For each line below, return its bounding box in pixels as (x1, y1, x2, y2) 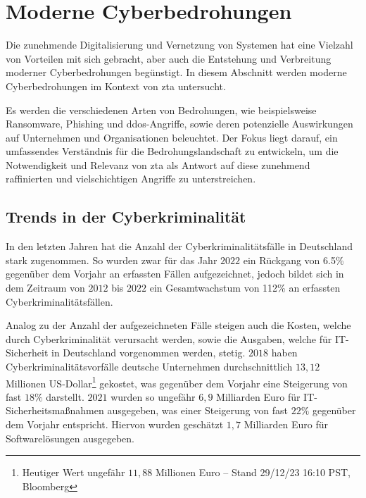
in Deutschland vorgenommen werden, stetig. (51, 345, 246, 360)
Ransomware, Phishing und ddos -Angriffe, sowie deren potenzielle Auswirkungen (6, 116, 353, 131)
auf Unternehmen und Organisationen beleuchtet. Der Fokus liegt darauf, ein (6, 130, 338, 144)
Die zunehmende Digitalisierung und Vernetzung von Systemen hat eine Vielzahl (6, 37, 353, 52)
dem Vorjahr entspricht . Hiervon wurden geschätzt (6, 417, 224, 432)
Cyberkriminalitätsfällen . (6, 294, 113, 309)
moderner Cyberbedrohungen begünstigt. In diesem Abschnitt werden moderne (6, 65, 347, 80)
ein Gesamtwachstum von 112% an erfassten (149, 280, 341, 295)
